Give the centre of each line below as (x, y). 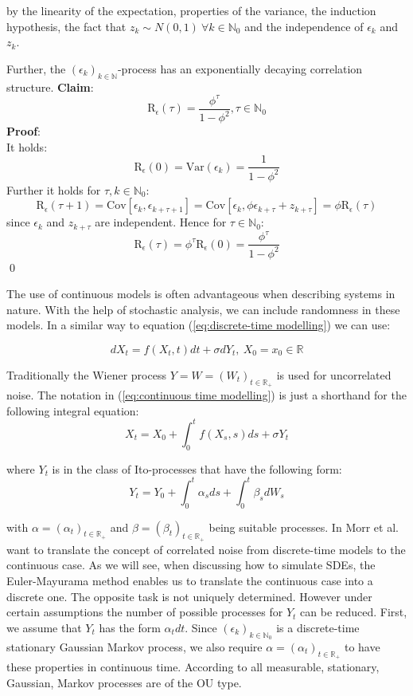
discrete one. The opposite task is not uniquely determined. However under (189, 596)
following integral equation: (73, 410)
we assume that (44, 627)
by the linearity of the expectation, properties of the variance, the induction (191, 10)
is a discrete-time (318, 627)
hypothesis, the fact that (66, 26)
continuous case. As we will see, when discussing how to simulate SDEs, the (191, 565)
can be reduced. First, (354, 612)
